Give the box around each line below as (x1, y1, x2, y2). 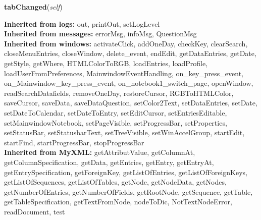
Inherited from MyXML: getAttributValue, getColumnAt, (4, 147, 195, 157)
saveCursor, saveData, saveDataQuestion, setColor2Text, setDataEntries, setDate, (4, 97, 257, 108)
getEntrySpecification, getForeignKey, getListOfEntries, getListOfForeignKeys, (4, 167, 247, 177)
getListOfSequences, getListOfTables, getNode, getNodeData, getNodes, (4, 177, 227, 187)
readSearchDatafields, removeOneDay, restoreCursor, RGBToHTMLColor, (4, 87, 234, 98)
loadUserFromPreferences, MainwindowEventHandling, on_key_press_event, (4, 68, 244, 78)
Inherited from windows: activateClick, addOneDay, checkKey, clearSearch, (4, 38, 248, 48)
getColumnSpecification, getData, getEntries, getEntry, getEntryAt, (4, 156, 214, 167)
